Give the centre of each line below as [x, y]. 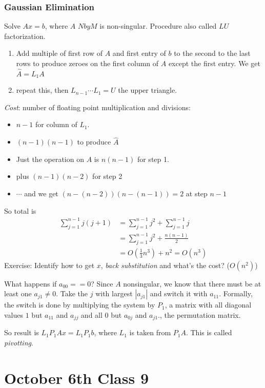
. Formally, [236, 293]
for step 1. [153, 159]
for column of [56, 124]
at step [197, 193]
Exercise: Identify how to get [49, 265]
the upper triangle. [148, 90]
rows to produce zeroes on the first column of [87, 63]
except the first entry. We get [214, 63]
